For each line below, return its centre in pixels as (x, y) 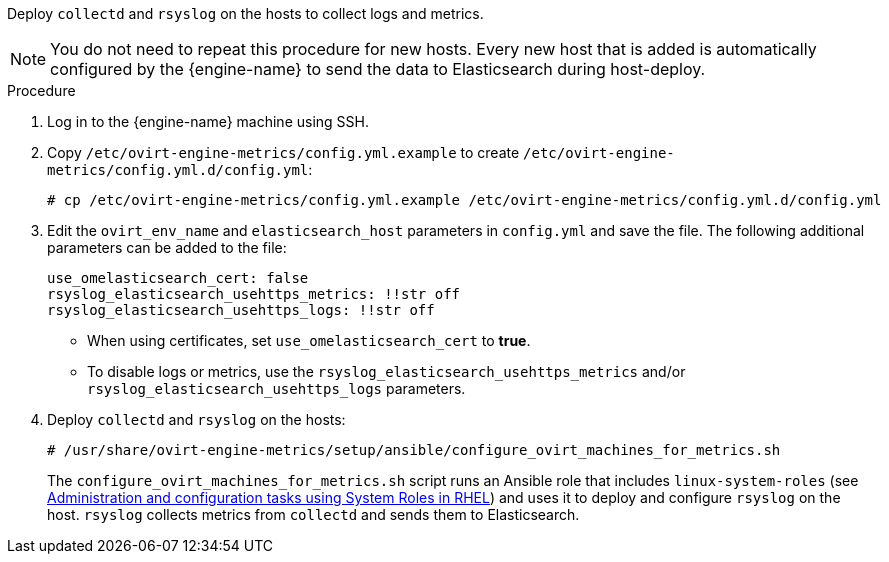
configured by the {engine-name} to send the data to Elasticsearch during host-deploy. (378, 69)
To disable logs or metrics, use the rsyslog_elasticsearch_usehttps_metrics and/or (386, 371)
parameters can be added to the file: (167, 247)
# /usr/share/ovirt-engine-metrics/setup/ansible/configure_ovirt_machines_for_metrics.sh (414, 450)
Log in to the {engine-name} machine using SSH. (208, 121)
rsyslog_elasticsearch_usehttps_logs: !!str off (241, 310)
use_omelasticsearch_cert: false (178, 278)
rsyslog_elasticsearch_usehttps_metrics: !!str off (254, 294)
